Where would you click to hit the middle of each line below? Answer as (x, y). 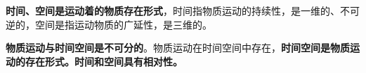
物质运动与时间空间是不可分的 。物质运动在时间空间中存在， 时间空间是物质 (178, 48)
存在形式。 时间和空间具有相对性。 (104, 61)
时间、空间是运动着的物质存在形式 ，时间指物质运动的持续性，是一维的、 (173, 10)
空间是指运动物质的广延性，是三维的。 (123, 24)
